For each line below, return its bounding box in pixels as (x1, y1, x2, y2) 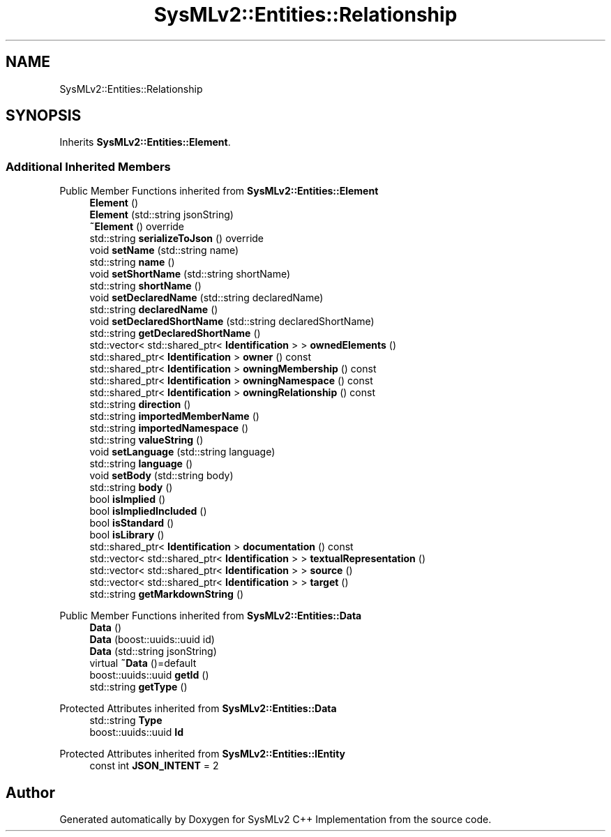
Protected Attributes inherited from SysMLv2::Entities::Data (59, 702, 337, 715)
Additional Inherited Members (6, 159, 171, 174)
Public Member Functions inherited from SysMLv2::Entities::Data (59, 610, 362, 622)
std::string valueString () (89, 434, 204, 446)
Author (6, 783, 55, 801)
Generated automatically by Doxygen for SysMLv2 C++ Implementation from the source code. (59, 813, 492, 826)
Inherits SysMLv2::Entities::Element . (59, 136, 231, 149)
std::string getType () (89, 681, 188, 693)
